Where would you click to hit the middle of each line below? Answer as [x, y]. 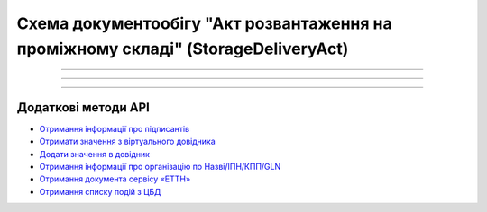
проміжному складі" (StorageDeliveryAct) [183, 49]
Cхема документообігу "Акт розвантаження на [204, 23]
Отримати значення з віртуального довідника [127, 141]
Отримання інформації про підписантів [114, 128]
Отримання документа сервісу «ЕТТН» [115, 179]
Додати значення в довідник [95, 154]
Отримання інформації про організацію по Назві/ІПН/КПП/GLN [160, 167]
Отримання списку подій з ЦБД [100, 191]
